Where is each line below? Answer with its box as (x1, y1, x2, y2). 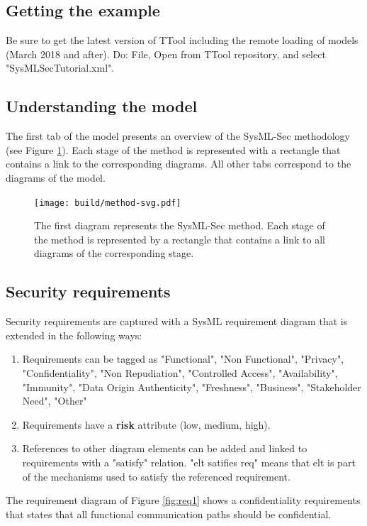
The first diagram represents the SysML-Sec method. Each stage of (34, 218, 325, 233)
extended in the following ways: (6, 327, 142, 342)
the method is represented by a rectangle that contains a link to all (34, 231, 325, 246)
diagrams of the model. (6, 170, 106, 185)
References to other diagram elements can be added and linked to (22, 441, 307, 456)
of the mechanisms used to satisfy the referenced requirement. (22, 469, 290, 483)
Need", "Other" (22, 393, 87, 408)
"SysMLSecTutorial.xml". (6, 60, 115, 75)
